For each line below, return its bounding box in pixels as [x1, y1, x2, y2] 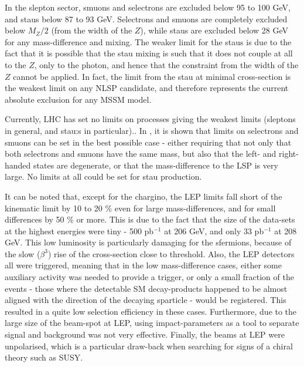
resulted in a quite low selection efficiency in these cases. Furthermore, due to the [5, 305, 297, 317]
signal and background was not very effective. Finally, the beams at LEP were [5, 328, 285, 341]
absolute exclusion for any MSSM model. [5, 93, 152, 105]
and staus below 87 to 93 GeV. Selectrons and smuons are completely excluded [5, 12, 288, 25]
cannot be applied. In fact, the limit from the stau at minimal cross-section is [13, 70, 291, 82]
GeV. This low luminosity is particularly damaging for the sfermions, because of [5, 236, 292, 248]
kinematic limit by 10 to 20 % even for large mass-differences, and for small [5, 201, 276, 214]
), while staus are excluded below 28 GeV [140, 24, 289, 36]
